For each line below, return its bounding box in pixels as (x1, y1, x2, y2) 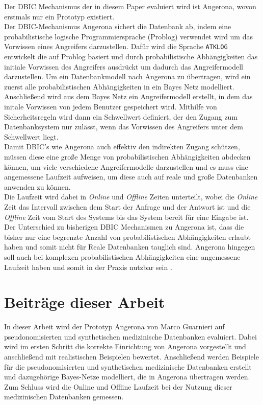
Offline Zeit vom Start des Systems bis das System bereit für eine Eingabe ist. (4, 211, 249, 222)
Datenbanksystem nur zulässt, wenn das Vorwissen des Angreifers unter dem (4, 121, 243, 132)
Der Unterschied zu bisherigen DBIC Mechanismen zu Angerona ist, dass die (4, 221, 244, 232)
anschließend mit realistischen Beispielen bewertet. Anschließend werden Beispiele (4, 351, 259, 362)
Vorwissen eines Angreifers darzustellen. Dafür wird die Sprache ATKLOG (4, 41, 228, 52)
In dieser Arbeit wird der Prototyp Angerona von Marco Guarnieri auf (4, 321, 225, 332)
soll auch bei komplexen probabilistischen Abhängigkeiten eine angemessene (4, 251, 241, 262)
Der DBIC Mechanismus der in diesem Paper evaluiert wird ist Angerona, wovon (4, 1, 256, 11)
